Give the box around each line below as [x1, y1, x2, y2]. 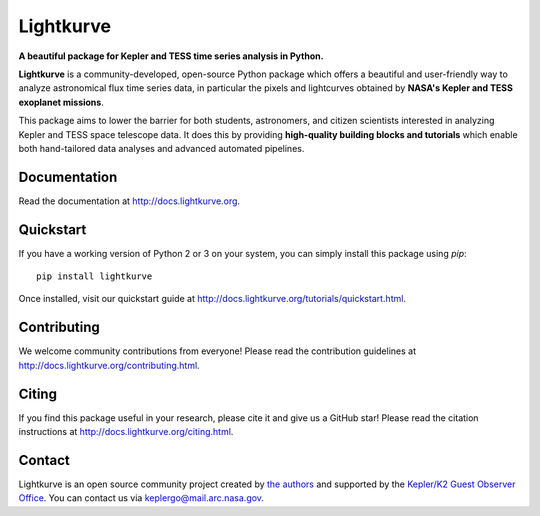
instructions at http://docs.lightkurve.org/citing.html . [18, 426, 234, 438]
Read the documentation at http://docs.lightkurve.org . [18, 195, 240, 207]
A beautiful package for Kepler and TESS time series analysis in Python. [18, 50, 324, 62]
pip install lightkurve [36, 271, 153, 282]
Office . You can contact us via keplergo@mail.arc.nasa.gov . [18, 492, 265, 504]
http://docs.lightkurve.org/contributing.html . [18, 359, 200, 371]
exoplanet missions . [18, 96, 104, 108]
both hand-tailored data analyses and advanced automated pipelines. [18, 142, 305, 154]
